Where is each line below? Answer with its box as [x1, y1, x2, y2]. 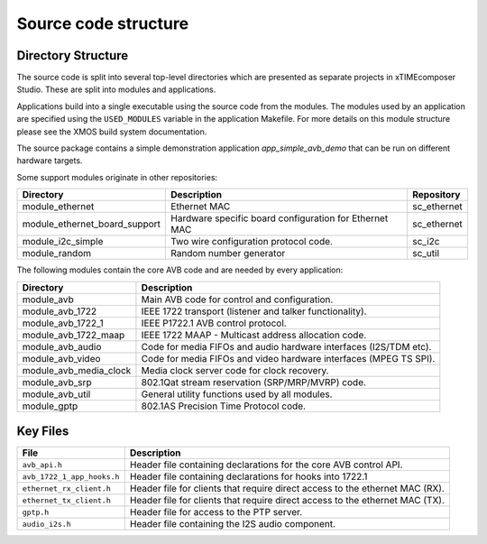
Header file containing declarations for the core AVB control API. [129, 458, 403, 471]
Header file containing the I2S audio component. [129, 518, 336, 530]
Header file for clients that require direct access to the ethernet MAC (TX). [129, 494, 446, 507]
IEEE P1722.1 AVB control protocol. [141, 317, 288, 329]
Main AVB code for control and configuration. [141, 293, 334, 306]
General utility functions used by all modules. [141, 388, 333, 401]
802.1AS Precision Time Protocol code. [141, 400, 307, 412]
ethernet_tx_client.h [22, 495, 112, 505]
